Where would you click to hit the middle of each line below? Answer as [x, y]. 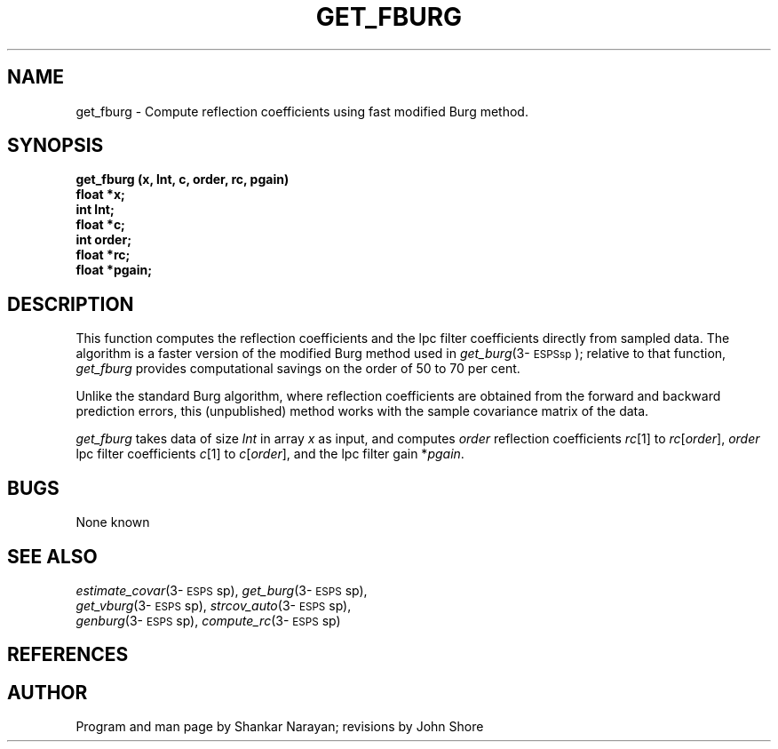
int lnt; [95, 210]
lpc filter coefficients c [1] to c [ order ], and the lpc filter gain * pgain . [270, 454]
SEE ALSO [52, 556]
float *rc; [103, 255]
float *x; [100, 195]
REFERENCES [68, 655]
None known [113, 522]
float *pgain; [114, 270]
